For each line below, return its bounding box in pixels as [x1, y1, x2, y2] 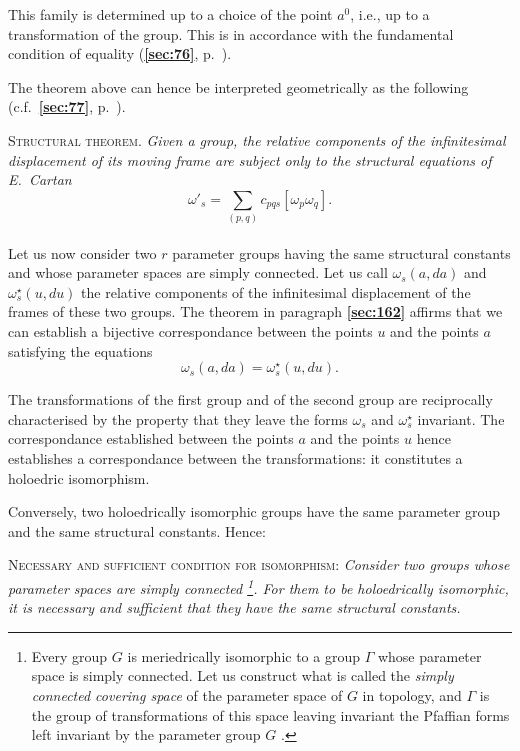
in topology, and [362, 685, 462, 706]
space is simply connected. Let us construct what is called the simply [31, 665, 454, 686]
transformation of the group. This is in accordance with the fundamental [8, 23, 454, 44]
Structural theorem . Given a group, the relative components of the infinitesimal [8, 129, 506, 150]
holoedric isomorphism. [8, 467, 150, 488]
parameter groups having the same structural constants [172, 242, 511, 263]
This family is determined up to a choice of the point [8, 4, 333, 24]
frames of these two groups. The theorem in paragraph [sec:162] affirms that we [8, 301, 503, 322]
